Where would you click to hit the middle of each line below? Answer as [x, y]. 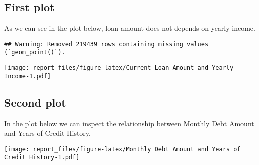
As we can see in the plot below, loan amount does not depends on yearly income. [130, 28]
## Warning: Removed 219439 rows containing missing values [106, 44]
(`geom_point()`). [35, 53]
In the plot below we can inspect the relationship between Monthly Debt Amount [129, 123]
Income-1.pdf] [28, 76]
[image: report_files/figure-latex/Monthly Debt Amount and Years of [122, 149]
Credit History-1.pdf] [42, 158]
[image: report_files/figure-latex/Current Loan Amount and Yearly [119, 68]
